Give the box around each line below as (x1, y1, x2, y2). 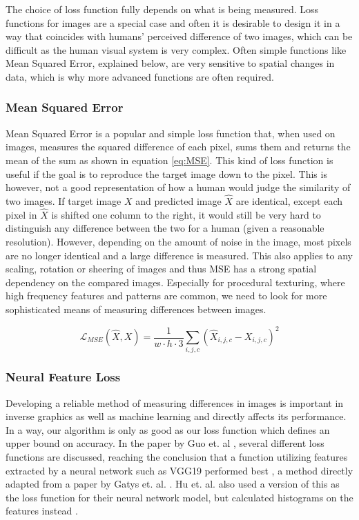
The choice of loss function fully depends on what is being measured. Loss (6, 2, 319, 16)
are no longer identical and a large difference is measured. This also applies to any (6, 248, 353, 262)
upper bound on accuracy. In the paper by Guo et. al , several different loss (6, 436, 324, 450)
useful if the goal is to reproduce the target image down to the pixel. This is (6, 166, 327, 181)
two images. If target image (6, 193, 122, 208)
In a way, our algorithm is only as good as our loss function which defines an (6, 422, 330, 437)
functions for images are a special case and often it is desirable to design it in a (6, 15, 340, 30)
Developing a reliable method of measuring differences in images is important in (6, 395, 344, 410)
